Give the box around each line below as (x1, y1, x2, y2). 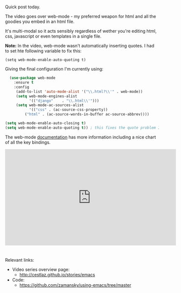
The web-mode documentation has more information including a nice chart (5, 134, 156, 140)
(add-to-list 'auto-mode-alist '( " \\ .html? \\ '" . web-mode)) (16, 89, 143, 94)
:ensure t (14, 80, 34, 85)
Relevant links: (5, 257, 34, 263)
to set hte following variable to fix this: (5, 48, 82, 54)
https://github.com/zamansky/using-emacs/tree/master (19, 282, 132, 288)
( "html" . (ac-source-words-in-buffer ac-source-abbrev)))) (24, 112, 150, 117)
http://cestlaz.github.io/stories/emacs (19, 272, 95, 277)
